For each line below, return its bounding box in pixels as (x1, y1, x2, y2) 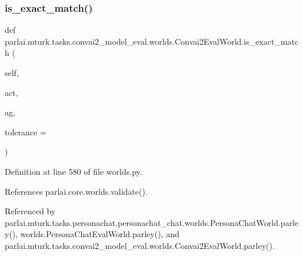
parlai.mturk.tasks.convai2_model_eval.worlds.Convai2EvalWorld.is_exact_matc (5, 35, 299, 47)
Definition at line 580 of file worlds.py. (5, 165, 142, 177)
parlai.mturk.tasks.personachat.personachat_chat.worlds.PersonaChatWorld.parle (5, 216, 299, 228)
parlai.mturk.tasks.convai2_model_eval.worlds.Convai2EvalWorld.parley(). (5, 239, 275, 251)
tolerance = (5, 125, 46, 138)
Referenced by (5, 205, 56, 217)
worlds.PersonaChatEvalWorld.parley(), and (20, 228, 179, 240)
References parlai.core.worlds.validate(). (5, 185, 148, 197)
